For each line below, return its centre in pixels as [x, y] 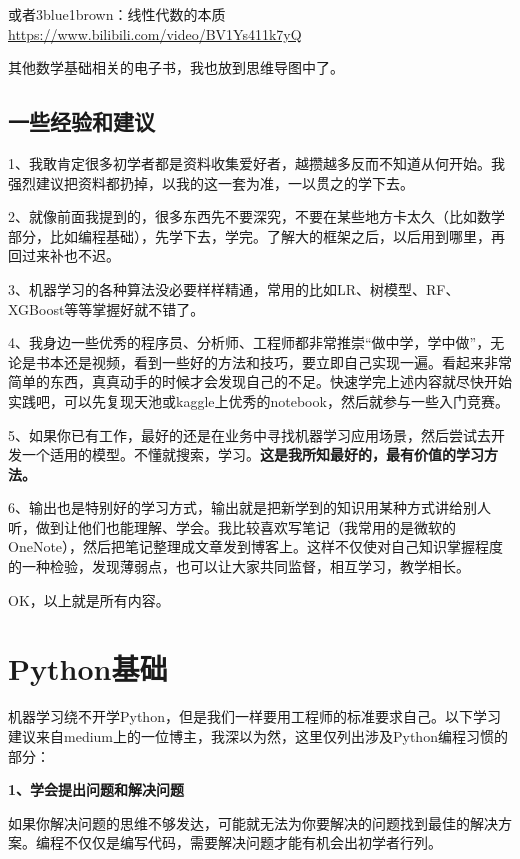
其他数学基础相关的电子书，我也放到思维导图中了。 [176, 67]
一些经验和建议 [81, 121]
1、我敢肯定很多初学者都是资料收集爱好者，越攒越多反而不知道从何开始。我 [256, 162]
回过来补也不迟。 [64, 255]
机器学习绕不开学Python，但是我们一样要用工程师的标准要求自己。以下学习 [254, 716]
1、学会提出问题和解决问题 [96, 789]
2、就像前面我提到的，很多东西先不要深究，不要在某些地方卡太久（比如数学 [256, 216]
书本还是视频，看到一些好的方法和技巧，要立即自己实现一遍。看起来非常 [273, 361]
